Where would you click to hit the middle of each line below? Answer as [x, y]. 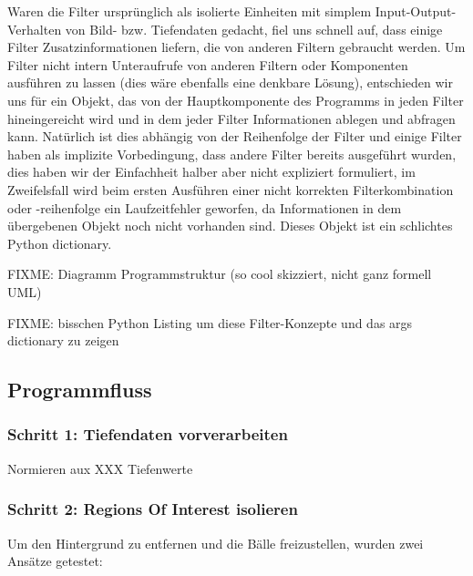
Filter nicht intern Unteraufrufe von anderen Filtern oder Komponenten [208, 64]
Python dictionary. [60, 243]
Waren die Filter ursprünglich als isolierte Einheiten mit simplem [190, 11]
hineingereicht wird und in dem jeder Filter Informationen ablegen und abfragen [231, 118]
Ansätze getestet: [55, 561]
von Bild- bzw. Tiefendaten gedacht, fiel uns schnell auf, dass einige [254, 29]
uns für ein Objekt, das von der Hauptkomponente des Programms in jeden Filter [236, 100]
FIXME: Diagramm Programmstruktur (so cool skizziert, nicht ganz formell [220, 274]
